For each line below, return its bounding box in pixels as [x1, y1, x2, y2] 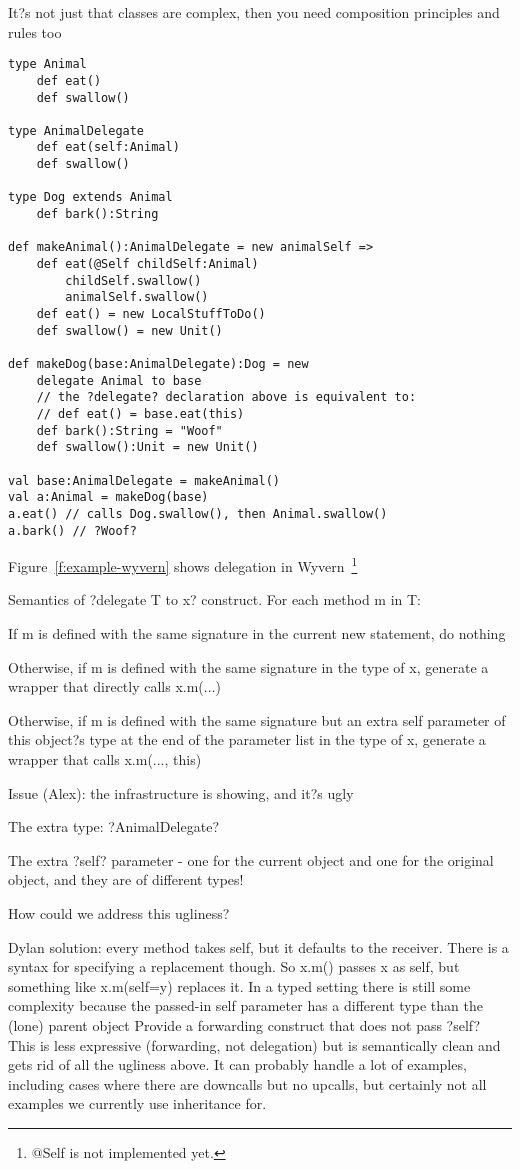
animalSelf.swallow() [65, 290, 209, 305]
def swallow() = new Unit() [36, 323, 223, 338]
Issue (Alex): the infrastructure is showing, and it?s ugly [8, 782, 354, 803]
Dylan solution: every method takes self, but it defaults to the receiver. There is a [8, 936, 509, 957]
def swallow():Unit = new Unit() [36, 440, 259, 455]
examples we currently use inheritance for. [8, 1093, 267, 1114]
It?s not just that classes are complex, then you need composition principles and [8, 2, 500, 22]
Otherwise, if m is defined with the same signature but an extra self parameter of [8, 709, 506, 730]
